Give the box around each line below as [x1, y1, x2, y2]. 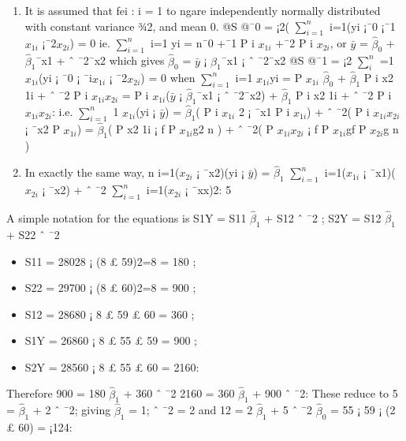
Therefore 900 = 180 [6, 385, 106, 402]
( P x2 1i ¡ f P [108, 121, 176, 137]
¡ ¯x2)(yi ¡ [196, 164, 244, 181]
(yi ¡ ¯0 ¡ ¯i [38, 69, 92, 86]
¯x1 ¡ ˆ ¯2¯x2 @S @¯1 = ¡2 [221, 52, 352, 69]
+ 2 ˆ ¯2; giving [32, 402, 111, 418]
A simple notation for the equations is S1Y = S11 [6, 210, 247, 226]
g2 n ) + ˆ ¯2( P [192, 121, 274, 137]
